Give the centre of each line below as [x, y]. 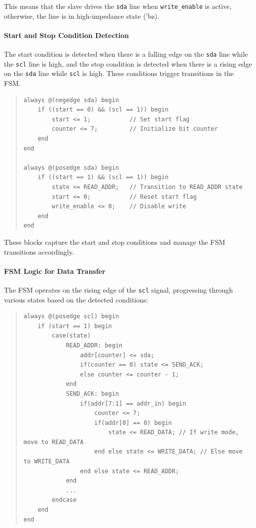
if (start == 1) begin [75, 326]
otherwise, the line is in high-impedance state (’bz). [82, 16]
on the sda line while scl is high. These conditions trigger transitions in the [119, 73]
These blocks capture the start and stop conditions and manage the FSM [115, 242]
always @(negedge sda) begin [71, 100]
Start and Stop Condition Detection [67, 35]
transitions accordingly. [39, 251]
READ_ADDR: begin [94, 345]
